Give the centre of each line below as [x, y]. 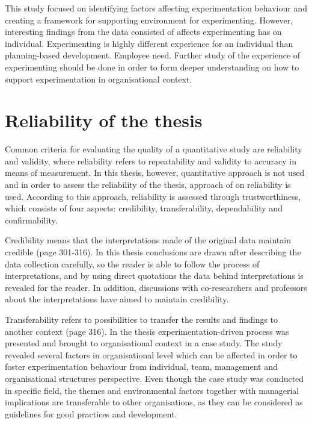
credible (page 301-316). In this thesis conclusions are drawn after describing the [153, 252]
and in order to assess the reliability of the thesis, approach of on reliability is [148, 185]
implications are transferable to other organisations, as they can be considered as [154, 402]
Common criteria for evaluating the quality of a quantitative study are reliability [154, 149]
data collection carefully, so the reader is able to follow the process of [132, 263]
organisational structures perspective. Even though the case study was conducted [154, 378]
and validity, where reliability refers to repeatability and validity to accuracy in [151, 161]
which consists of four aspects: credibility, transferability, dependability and [144, 208]
